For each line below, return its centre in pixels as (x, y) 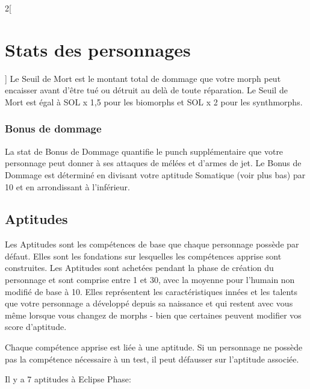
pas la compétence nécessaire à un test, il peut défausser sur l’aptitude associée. (152, 359)
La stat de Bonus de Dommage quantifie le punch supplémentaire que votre (144, 151)
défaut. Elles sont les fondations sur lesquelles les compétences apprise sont (143, 256)
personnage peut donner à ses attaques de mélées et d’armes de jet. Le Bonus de (153, 163)
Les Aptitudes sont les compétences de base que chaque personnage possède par (152, 244)
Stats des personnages (98, 49)
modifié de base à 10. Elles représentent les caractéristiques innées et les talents (151, 291)
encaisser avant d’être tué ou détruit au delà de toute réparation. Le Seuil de (146, 90)
